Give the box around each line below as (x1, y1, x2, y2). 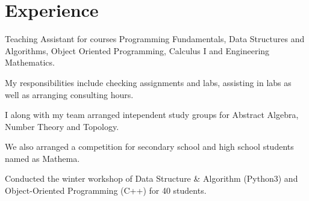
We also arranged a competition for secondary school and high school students (5, 140, 294, 153)
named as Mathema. (5, 152, 80, 164)
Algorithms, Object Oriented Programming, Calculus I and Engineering (5, 44, 270, 57)
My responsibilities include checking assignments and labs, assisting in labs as (5, 76, 292, 88)
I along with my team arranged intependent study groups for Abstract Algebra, (5, 108, 299, 121)
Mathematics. (5, 56, 55, 69)
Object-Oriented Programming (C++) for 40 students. (5, 184, 207, 197)
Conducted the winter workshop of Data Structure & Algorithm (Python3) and (5, 172, 298, 185)
